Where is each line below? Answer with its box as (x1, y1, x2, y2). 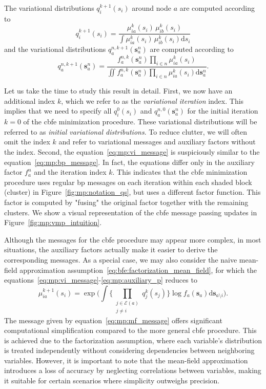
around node (132, 3, 171, 13)
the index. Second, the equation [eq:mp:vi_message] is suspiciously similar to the (4, 146, 260, 157)
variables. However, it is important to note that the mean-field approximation (4, 355, 248, 365)
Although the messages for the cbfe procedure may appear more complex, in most (4, 234, 261, 245)
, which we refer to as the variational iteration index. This (61, 95, 244, 106)
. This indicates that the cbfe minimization (112, 166, 248, 177)
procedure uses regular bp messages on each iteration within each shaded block (4, 176, 252, 187)
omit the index (4, 136, 50, 147)
